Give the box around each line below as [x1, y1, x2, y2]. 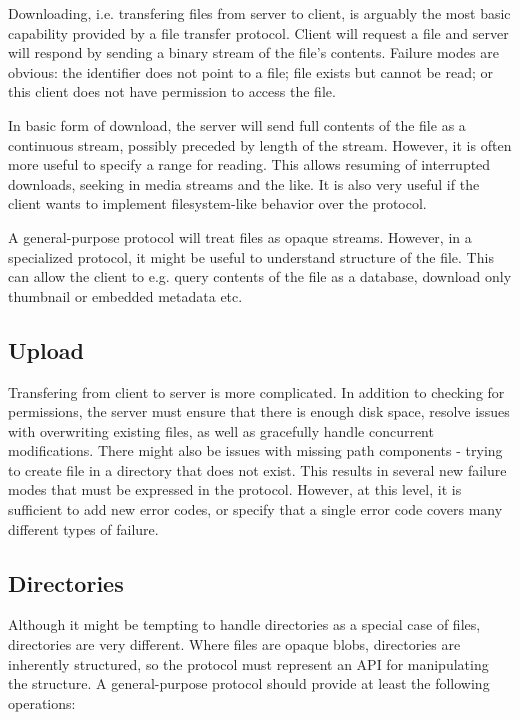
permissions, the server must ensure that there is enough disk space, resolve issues [8, 401, 510, 422]
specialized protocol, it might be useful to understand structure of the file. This [8, 246, 494, 267]
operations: [8, 692, 76, 713]
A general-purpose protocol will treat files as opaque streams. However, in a [8, 226, 472, 247]
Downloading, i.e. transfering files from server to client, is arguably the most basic [8, 3, 511, 23]
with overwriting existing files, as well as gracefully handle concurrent [8, 420, 434, 441]
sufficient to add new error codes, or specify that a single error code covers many [8, 499, 503, 520]
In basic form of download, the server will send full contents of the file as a [8, 114, 466, 135]
